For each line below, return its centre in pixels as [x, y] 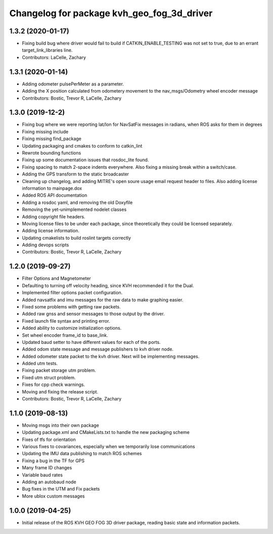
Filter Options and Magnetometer [56, 279]
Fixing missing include [45, 131]
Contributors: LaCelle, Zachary [54, 57]
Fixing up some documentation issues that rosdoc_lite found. [85, 160]
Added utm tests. [40, 364]
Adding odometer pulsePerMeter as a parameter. [73, 84]
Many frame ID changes [47, 468]
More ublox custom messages [53, 496]
